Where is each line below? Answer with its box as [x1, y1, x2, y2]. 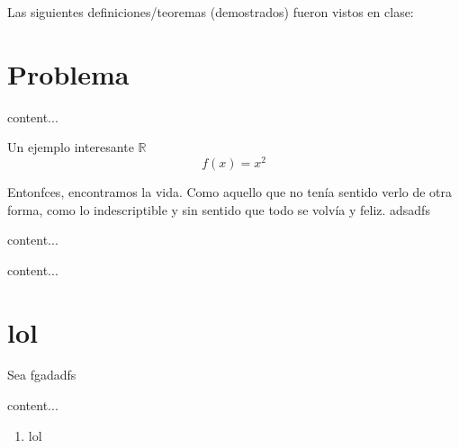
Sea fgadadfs [7, 365, 76, 384]
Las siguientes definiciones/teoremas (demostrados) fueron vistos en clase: [7, 3, 414, 21]
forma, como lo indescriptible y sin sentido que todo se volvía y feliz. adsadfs [7, 200, 430, 219]
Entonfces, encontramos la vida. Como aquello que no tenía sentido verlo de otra [7, 182, 453, 201]
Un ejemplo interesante [7, 138, 134, 157]
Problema [7, 55, 130, 92]
